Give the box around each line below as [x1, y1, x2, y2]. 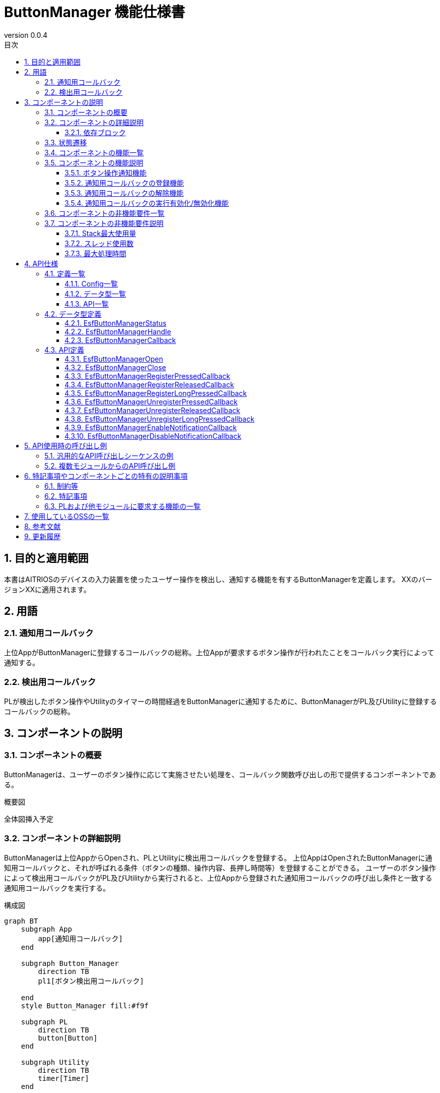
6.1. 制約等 [44, 481, 78, 490]
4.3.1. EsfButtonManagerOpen [65, 354, 163, 363]
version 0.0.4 [4, 30, 48, 39]
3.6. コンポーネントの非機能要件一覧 [44, 208, 165, 217]
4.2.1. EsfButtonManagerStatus [65, 318, 167, 327]
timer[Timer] [38, 1074, 89, 1082]
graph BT [4, 916, 38, 925]
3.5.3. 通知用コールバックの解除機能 [65, 188, 184, 197]
